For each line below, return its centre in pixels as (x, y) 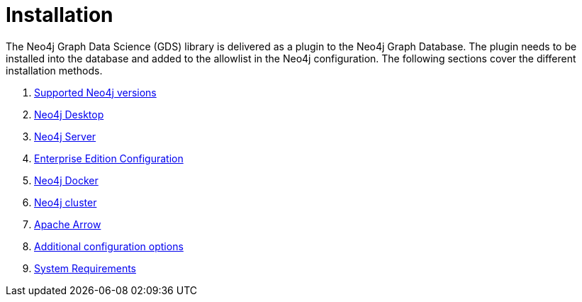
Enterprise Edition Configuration (109, 158)
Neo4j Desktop (69, 114)
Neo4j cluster (66, 202)
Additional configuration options (109, 246)
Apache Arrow (68, 224)
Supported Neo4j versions (95, 92)
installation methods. (54, 70)
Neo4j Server (65, 136)
